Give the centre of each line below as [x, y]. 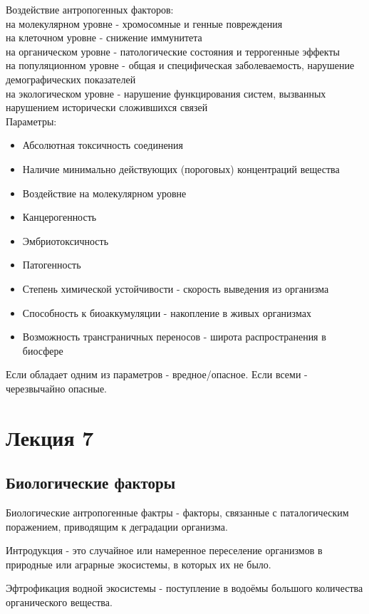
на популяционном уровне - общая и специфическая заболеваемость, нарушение [180, 65]
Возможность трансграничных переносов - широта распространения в [174, 337]
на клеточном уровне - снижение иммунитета [104, 37]
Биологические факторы [91, 483]
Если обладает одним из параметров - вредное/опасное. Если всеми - [157, 374]
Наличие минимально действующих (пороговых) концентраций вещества [181, 168]
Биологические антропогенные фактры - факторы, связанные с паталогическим [177, 512]
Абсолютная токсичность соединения [103, 145]
